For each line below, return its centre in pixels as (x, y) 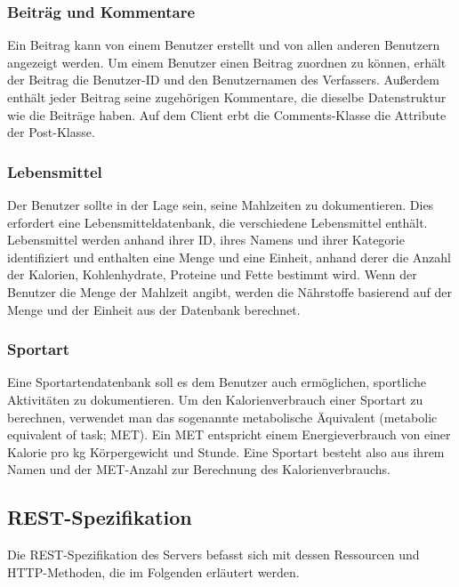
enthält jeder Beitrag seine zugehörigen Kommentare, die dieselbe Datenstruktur (227, 97)
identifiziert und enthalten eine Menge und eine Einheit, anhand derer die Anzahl (229, 257)
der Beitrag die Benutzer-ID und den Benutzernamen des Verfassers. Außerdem (223, 80)
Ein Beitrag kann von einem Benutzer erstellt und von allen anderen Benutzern (224, 45)
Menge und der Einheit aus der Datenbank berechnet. (154, 309)
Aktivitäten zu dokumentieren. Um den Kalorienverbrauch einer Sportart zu (215, 399)
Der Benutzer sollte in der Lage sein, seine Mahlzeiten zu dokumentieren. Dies (221, 205)
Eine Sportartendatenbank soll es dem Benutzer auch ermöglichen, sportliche (217, 382)
